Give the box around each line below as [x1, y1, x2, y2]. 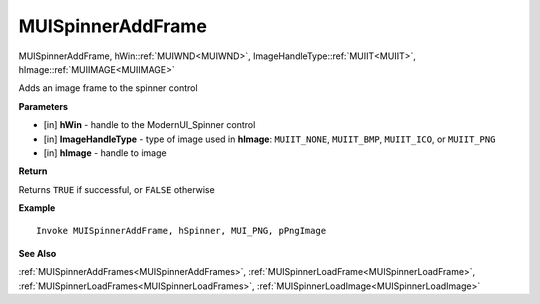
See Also [18, 247, 57, 259]
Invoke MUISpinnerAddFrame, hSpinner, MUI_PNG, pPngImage [36, 225, 327, 237]
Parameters [18, 100, 69, 112]
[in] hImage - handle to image [43, 146, 167, 159]
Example [18, 202, 56, 214]
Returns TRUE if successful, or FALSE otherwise [18, 183, 215, 195]
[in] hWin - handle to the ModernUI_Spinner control [43, 119, 256, 131]
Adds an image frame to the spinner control [18, 82, 199, 94]
